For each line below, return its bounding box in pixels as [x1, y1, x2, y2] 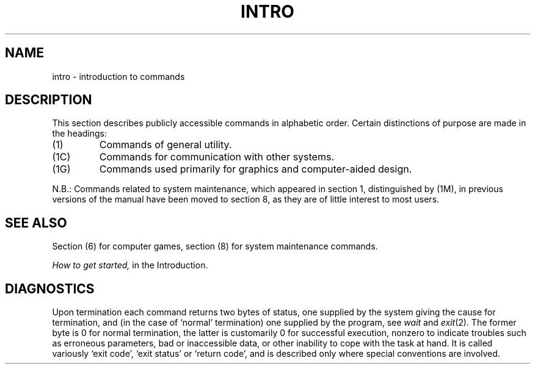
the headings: [52, 128, 107, 139]
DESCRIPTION [5, 92, 92, 108]
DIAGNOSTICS [5, 281, 95, 296]
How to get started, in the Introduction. [52, 260, 208, 271]
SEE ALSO [5, 215, 67, 231]
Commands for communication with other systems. [99, 151, 334, 163]
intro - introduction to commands [52, 71, 185, 82]
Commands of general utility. [99, 138, 232, 151]
